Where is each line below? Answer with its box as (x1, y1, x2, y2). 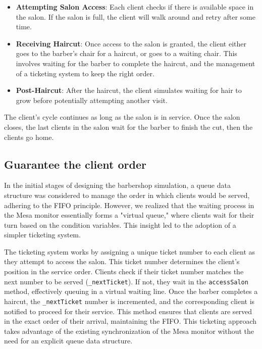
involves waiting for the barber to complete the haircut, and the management (16, 58, 255, 68)
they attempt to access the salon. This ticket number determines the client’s (4, 256, 240, 267)
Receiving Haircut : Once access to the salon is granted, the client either (16, 38, 247, 48)
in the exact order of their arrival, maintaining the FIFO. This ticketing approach (4, 316, 257, 326)
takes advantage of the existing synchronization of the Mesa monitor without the (4, 325, 254, 336)
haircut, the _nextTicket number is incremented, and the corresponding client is (4, 295, 255, 306)
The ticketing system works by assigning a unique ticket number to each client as (4, 246, 255, 257)
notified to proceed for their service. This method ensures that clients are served (4, 306, 252, 316)
